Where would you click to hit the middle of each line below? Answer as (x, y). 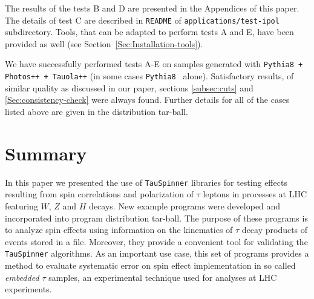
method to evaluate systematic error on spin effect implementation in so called (150, 265)
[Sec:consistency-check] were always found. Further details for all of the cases (147, 100)
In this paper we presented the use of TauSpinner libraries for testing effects (146, 182)
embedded (22, 277)
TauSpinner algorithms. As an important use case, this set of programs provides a (157, 253)
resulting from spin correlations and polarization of (99, 194)
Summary (46, 153)
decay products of (275, 230)
